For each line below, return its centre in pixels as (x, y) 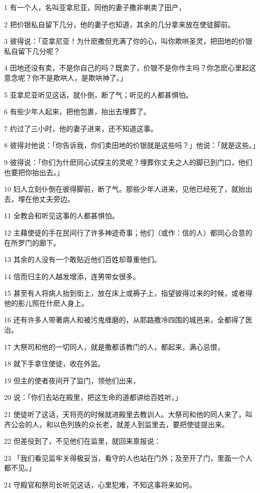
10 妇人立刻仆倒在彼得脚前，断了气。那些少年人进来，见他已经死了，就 (121, 189)
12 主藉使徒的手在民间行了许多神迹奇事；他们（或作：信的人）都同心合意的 (128, 232)
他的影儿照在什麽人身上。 (46, 303)
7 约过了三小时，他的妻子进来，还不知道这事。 (81, 128)
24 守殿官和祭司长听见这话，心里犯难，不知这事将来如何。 (100, 484)
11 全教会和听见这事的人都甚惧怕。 (61, 216)
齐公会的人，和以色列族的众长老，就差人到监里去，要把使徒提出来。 (116, 424)
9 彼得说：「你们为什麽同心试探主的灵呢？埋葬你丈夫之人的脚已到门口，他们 (128, 162)
